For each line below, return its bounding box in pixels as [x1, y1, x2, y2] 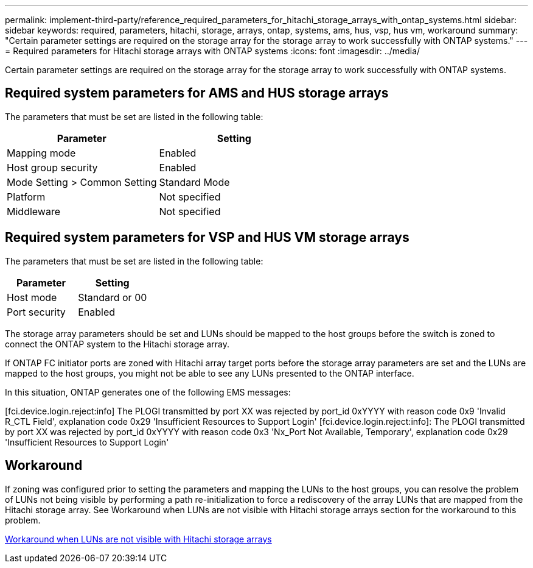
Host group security [7, 161, 98, 174]
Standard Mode [159, 176, 230, 188]
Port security [7, 305, 66, 318]
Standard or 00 [78, 291, 147, 304]
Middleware [7, 205, 60, 218]
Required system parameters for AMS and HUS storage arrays [5, 85, 389, 101]
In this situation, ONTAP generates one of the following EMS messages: [5, 386, 291, 397]
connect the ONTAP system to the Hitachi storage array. [5, 338, 229, 349]
